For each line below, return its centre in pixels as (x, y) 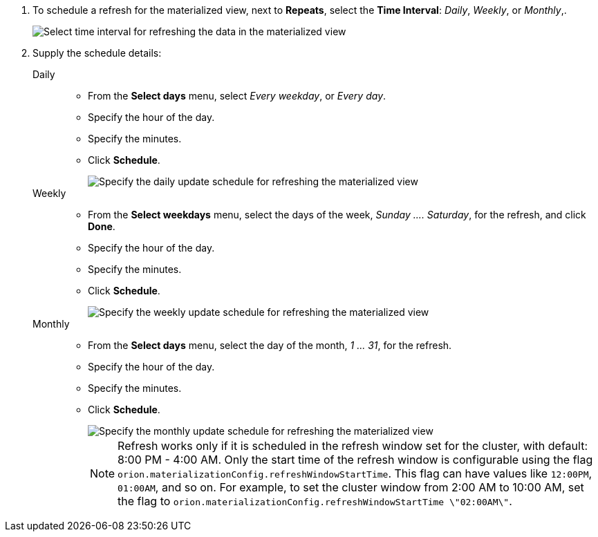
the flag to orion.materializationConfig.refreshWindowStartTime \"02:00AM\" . (315, 501)
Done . (102, 226)
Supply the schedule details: (97, 53)
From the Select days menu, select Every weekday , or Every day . (237, 96)
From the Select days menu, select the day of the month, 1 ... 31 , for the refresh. (270, 345)
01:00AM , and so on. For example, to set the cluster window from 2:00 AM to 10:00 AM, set (351, 487)
